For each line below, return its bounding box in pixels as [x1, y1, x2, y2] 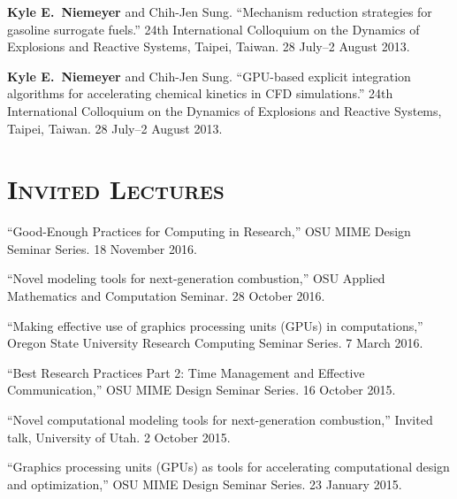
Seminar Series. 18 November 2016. [7, 239, 197, 257]
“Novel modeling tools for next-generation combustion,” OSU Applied [7, 269, 385, 288]
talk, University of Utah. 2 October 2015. [7, 427, 231, 446]
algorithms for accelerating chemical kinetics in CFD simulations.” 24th [7, 84, 393, 103]
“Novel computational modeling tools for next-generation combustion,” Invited [7, 411, 433, 429]
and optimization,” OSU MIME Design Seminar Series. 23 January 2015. [7, 474, 402, 493]
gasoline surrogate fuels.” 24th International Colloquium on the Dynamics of [7, 19, 420, 38]
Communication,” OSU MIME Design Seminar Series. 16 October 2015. [7, 380, 396, 399]
